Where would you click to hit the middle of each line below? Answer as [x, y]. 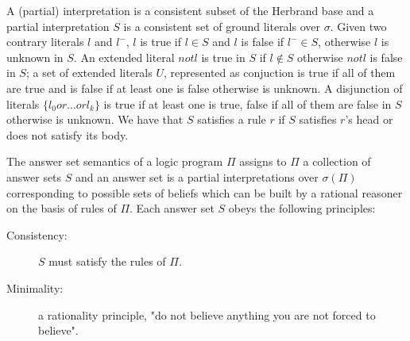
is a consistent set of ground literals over [222, 26]
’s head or [369, 119]
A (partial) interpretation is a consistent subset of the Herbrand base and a [190, 10]
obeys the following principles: [302, 208]
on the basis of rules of [62, 208]
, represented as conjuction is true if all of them [280, 73]
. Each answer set [172, 208]
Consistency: [37, 234]
